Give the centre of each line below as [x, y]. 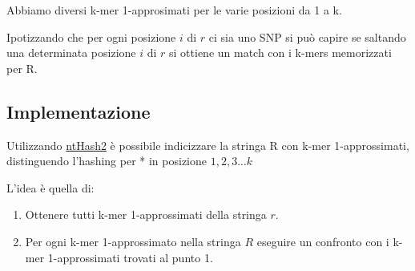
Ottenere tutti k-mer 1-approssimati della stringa [146, 214]
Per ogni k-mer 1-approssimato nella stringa [133, 241]
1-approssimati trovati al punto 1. [130, 257]
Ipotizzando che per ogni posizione [91, 36]
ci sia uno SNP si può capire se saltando [307, 36]
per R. [22, 68]
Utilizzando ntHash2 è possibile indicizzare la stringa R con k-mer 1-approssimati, [208, 145]
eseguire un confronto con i [323, 241]
